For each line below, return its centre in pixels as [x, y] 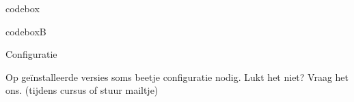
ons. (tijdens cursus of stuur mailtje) [82, 90]
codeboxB [26, 31]
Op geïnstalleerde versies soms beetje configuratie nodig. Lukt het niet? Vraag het [177, 76]
